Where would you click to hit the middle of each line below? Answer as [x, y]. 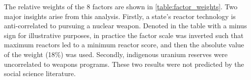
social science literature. [40, 73]
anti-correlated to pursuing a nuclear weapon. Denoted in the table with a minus [125, 26]
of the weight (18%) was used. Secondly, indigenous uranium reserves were [116, 54]
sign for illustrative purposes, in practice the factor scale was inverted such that [124, 35]
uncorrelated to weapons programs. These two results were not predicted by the [124, 64]
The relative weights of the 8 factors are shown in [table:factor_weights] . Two [121, 6]
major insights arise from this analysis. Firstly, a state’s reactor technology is [120, 16]
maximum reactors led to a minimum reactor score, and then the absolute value [124, 45]
